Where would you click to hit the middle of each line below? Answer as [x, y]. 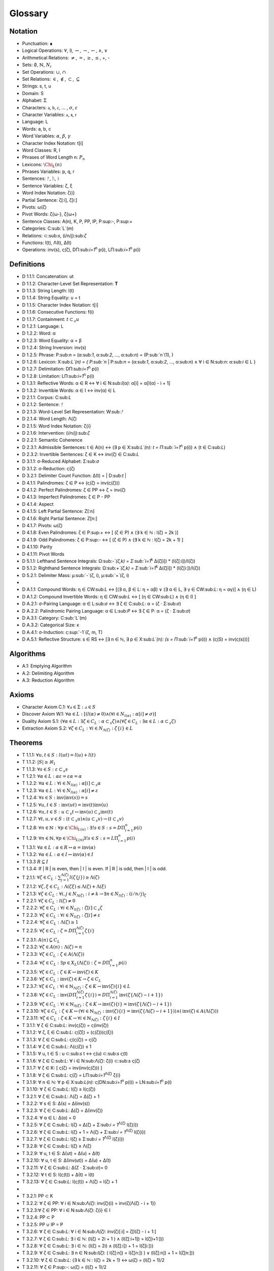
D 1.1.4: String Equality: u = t [51, 298]
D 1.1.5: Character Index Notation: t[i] [60, 305]
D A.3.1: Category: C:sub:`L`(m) [55, 618]
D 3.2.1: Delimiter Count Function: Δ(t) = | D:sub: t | [74, 476]
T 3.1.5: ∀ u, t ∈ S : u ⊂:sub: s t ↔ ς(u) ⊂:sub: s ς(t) [75, 1054]
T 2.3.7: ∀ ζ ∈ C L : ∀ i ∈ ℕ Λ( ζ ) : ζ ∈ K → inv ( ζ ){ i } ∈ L [76, 987]
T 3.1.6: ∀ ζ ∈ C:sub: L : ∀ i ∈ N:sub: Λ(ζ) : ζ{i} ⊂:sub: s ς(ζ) [81, 1061]
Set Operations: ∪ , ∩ [44, 72]
